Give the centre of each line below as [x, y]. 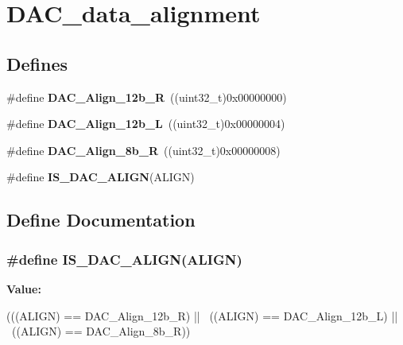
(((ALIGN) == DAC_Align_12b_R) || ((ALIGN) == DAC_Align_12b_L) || [202, 315]
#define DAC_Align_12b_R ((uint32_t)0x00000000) [147, 97]
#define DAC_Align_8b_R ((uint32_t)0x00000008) [143, 150]
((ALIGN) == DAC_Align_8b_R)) [101, 331]
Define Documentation [101, 220]
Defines [37, 63]
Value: [24, 288]
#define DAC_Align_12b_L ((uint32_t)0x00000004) [146, 124]
